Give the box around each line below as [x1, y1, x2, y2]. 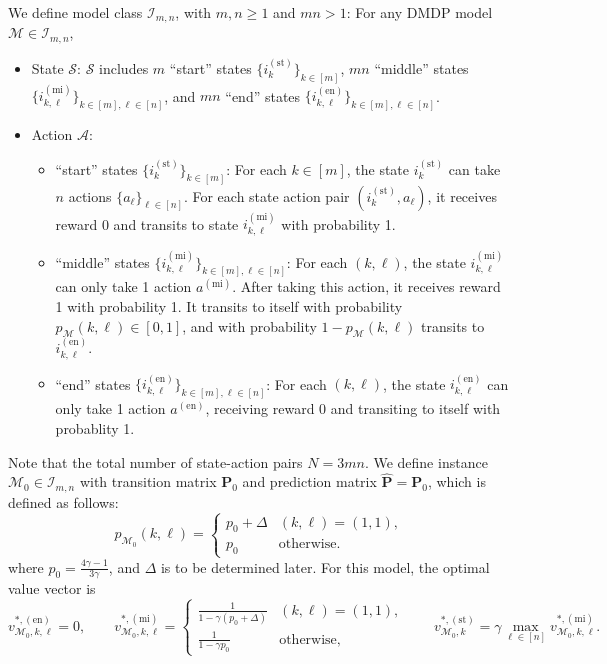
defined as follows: [8, 491, 119, 512]
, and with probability [182, 315, 317, 336]
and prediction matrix [242, 471, 377, 492]
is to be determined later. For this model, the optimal [160, 556, 490, 577]
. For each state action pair [183, 185, 350, 206]
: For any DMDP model [346, 2, 493, 22]
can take [448, 158, 501, 179]
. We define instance [364, 451, 488, 472]
